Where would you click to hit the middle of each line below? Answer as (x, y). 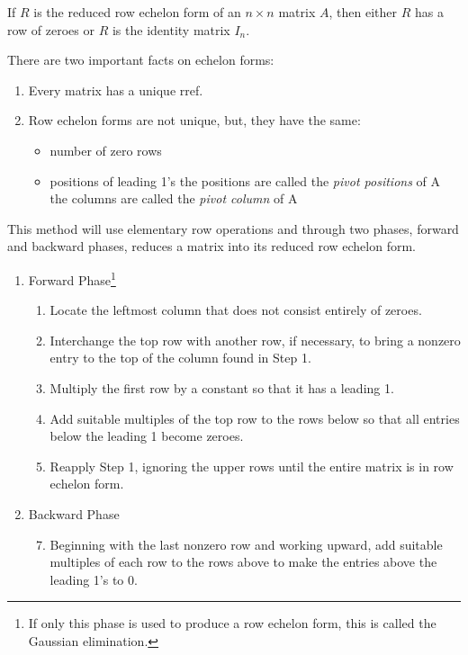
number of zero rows (106, 150)
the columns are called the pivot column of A (174, 198)
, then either (363, 12)
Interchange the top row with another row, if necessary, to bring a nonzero (255, 340)
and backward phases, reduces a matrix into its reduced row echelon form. (211, 246)
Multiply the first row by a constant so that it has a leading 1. (222, 387)
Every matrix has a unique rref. (116, 90)
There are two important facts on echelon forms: (141, 60)
